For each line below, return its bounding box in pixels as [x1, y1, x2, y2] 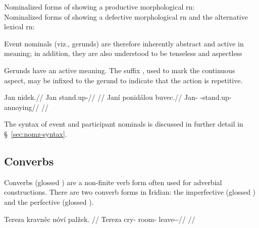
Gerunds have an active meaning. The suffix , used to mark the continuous [4, 65, 235, 75]
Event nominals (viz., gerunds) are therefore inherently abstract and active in [4, 38, 244, 48]
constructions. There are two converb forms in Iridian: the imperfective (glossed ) [4, 187, 256, 197]
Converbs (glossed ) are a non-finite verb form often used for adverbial [4, 177, 222, 187]
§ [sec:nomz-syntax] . [4, 128, 67, 139]
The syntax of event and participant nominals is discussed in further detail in [4, 119, 243, 129]
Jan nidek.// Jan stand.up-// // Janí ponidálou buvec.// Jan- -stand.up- [4, 92, 232, 102]
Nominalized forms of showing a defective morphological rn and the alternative [4, 11, 248, 22]
